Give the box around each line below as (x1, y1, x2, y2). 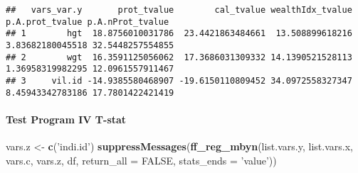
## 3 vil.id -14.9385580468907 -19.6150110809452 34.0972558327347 (6, 75, 352, 86)
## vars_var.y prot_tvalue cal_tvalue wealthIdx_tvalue (6, 5, 352, 15)
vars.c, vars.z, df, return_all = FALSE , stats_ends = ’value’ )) (6, 152, 277, 167)
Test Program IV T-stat (6, 111, 127, 126)
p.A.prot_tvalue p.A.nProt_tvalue (6, 16, 169, 27)
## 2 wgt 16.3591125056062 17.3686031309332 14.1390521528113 (6, 52, 352, 62)
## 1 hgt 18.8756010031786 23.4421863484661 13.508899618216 (6, 28, 352, 39)
